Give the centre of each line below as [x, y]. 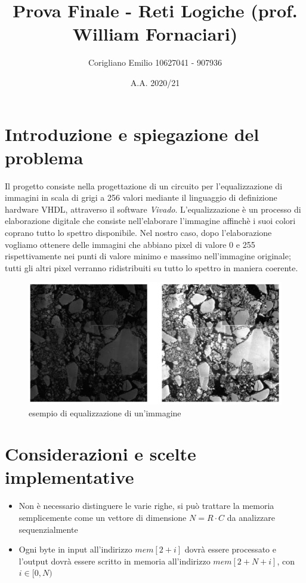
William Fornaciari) [155, 34]
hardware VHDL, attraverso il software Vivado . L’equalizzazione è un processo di [153, 209]
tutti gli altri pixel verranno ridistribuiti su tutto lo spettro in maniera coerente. [152, 267]
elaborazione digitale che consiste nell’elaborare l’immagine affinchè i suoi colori [150, 221]
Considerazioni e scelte [101, 454]
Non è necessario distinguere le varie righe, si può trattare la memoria [146, 506]
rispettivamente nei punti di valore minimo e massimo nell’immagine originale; [148, 256]
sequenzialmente [48, 529]
